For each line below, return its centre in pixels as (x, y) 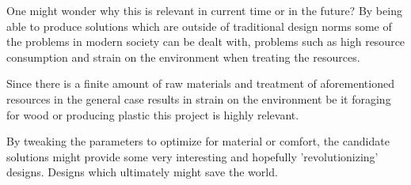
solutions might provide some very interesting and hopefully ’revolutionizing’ (192, 156)
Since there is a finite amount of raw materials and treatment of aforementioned (200, 83)
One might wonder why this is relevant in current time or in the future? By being (204, 10)
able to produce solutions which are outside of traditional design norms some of (199, 26)
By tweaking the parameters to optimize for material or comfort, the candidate (198, 141)
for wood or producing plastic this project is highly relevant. (153, 114)
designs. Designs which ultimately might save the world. (142, 172)
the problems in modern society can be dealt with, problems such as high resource (206, 42)
